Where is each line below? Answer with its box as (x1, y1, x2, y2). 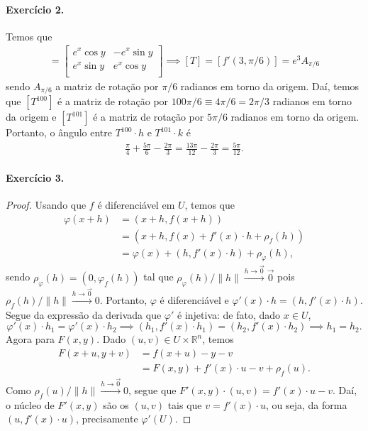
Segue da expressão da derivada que (6, 307, 162, 322)
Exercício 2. (6, 1, 65, 16)
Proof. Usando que (6, 197, 87, 212)
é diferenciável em (97, 197, 175, 212)
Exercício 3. (6, 170, 65, 185)
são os (103, 397, 129, 412)
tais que (167, 397, 202, 412)
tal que (143, 269, 174, 284)
